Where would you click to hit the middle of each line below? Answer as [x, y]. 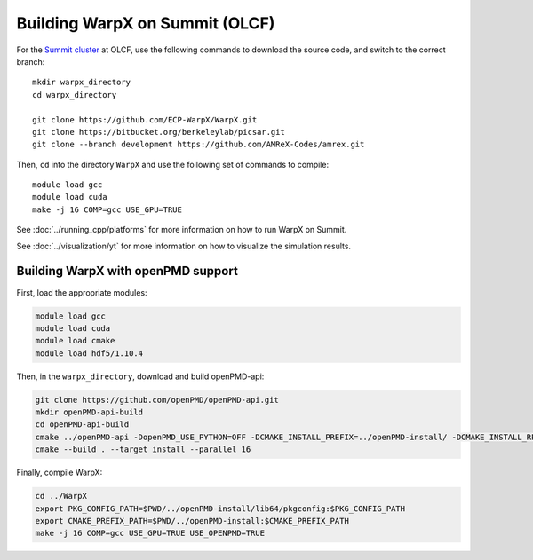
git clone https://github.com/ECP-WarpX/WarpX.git [145, 119]
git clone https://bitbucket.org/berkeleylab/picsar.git [159, 132]
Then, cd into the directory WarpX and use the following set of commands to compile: [172, 164]
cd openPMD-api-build [82, 425]
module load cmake [75, 341]
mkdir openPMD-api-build [89, 412]
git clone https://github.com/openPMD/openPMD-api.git [157, 400]
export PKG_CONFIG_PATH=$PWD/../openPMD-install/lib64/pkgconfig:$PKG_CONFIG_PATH [220, 509]
